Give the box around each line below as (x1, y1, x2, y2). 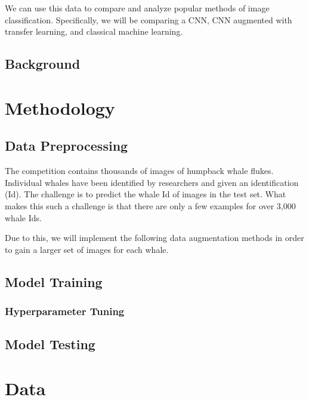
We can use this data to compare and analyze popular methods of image (5, 2, 270, 14)
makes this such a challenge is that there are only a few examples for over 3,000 (5, 199, 296, 212)
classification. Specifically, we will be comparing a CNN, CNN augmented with (5, 13, 292, 26)
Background (5, 54, 81, 73)
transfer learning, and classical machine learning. (5, 25, 183, 38)
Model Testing (5, 335, 95, 353)
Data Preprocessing (5, 136, 128, 155)
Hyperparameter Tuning (5, 304, 125, 318)
